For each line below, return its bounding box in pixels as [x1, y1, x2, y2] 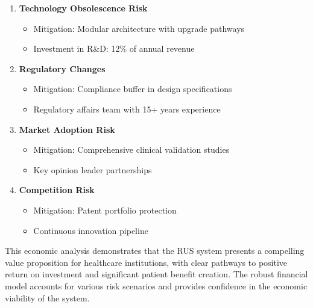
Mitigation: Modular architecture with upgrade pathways [33, 22, 245, 34]
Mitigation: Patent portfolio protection [33, 203, 177, 216]
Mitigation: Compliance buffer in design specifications [33, 82, 232, 95]
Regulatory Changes [19, 62, 106, 75]
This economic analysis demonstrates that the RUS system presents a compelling [5, 244, 305, 257]
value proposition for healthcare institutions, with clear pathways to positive [5, 256, 288, 268]
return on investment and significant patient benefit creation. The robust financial [5, 268, 308, 280]
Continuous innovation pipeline [33, 224, 148, 236]
